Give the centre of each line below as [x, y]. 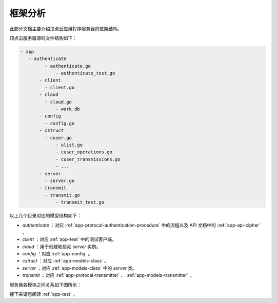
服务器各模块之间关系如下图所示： [45, 285]
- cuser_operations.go [84, 152]
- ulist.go [69, 145]
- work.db [68, 109]
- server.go [60, 180]
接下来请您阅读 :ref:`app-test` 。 [44, 294]
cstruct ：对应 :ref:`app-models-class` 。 [66, 261]
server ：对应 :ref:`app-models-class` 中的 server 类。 [80, 268]
